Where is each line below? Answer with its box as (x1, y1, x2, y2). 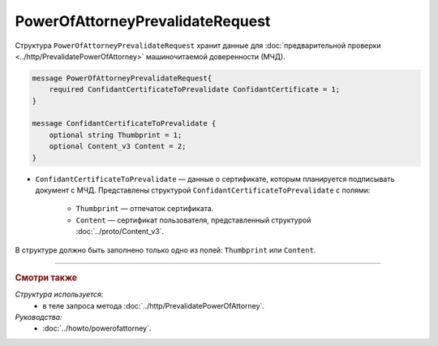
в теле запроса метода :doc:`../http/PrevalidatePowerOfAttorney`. (42, 301, 265, 310)
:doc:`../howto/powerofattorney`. (42, 323, 152, 333)
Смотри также (15, 272, 78, 283)
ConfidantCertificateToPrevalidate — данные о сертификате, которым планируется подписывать (35, 174, 395, 184)
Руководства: (15, 313, 62, 322)
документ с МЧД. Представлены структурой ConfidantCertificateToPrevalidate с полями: (35, 185, 371, 195)
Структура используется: (15, 289, 104, 300)
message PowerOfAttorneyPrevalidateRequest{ (32, 73, 213, 83)
